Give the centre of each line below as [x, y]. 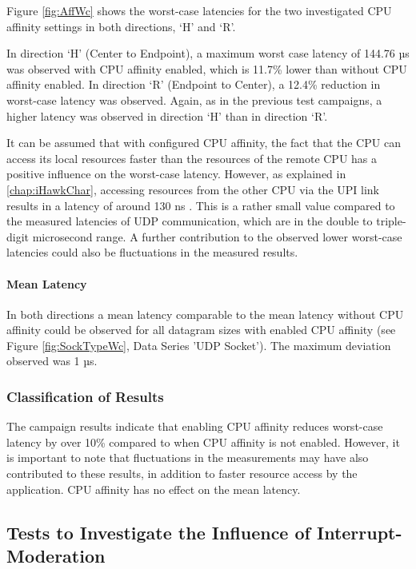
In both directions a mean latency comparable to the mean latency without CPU [205, 314]
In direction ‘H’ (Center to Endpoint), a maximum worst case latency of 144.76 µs [208, 53]
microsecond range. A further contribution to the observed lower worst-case [217, 236]
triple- [391, 221]
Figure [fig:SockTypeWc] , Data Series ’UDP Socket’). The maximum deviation [199, 345]
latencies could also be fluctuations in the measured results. [152, 252]
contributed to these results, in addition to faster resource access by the [182, 474]
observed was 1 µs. [52, 361]
